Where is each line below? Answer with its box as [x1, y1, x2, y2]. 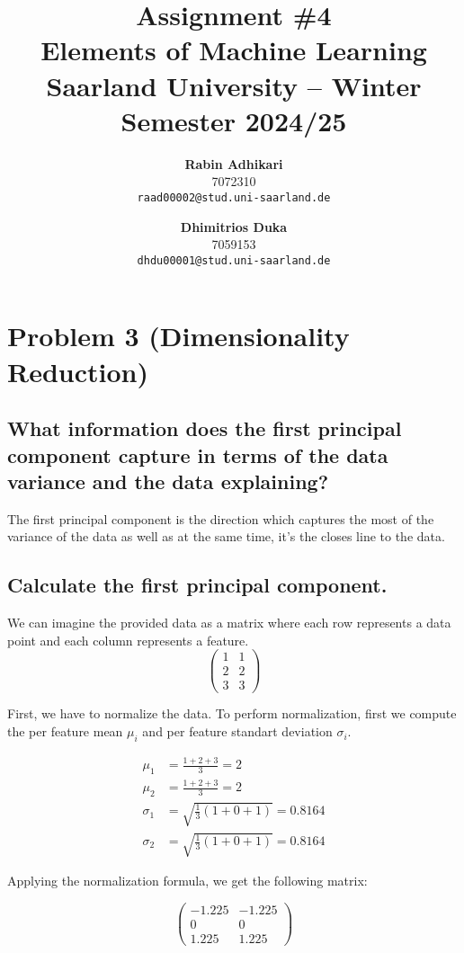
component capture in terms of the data [7, 441, 388, 468]
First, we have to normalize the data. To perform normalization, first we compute [7, 704, 457, 723]
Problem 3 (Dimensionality [7, 317, 350, 354]
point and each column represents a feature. [7, 630, 249, 649]
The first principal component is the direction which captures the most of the [7, 509, 434, 528]
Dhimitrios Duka [180, 217, 288, 236]
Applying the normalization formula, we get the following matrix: [7, 871, 368, 890]
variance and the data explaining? [7, 467, 329, 494]
